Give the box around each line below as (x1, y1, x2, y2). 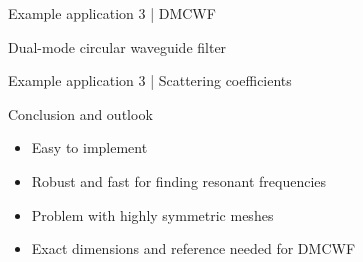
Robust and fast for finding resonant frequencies (31, 170, 327, 191)
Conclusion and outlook (8, 103, 153, 124)
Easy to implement (31, 137, 148, 158)
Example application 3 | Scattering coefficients (8, 70, 292, 91)
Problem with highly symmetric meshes (31, 204, 274, 225)
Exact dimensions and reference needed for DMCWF (31, 238, 356, 259)
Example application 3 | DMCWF (8, 3, 216, 23)
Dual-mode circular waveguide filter (8, 36, 227, 57)
